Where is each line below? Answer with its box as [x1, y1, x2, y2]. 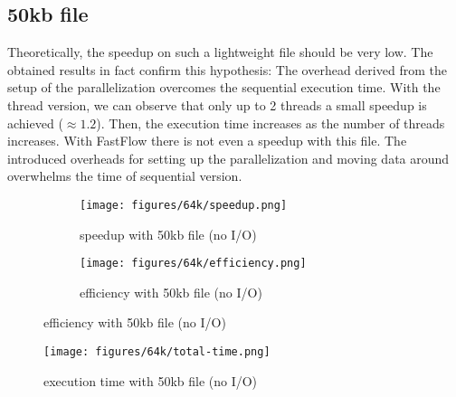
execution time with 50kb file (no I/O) [43, 371, 258, 390]
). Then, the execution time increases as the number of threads [96, 113, 445, 132]
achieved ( [7, 113, 63, 132]
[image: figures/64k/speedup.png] [80, 198, 288, 212]
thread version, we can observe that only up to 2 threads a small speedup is [7, 95, 427, 114]
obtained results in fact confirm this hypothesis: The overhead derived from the [7, 60, 447, 79]
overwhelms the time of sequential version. [7, 166, 242, 185]
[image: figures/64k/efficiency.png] [80, 257, 307, 270]
